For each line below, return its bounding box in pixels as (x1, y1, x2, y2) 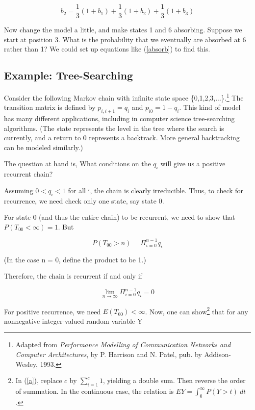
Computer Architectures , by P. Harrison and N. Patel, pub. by (15, 349, 202, 359)
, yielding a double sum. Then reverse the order (102, 375, 246, 385)
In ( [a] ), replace (15, 375, 62, 385)
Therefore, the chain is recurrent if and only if (4, 271, 142, 281)
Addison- (204, 349, 231, 359)
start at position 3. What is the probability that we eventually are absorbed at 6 (4, 34, 246, 44)
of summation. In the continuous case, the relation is (15, 386, 174, 396)
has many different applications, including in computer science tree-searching (4, 113, 235, 124)
